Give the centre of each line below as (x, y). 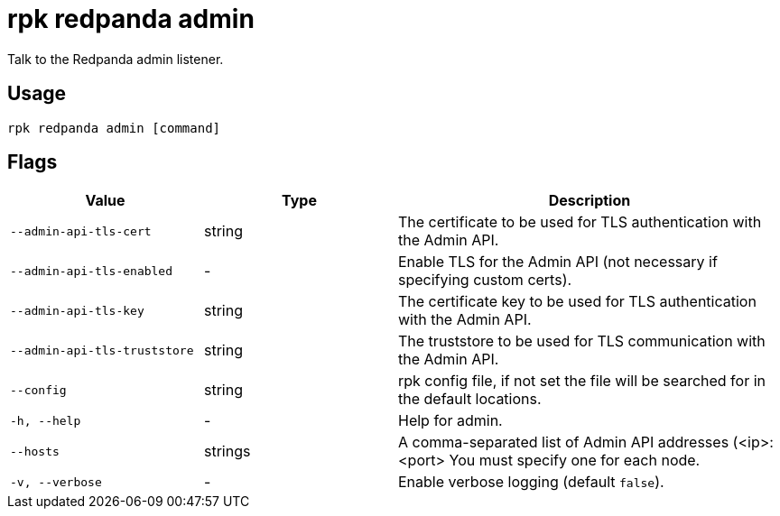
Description (590, 201)
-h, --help (46, 420)
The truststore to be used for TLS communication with (582, 341)
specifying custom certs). (485, 280)
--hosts (35, 451)
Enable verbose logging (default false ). (531, 482)
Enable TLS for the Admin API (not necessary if (558, 262)
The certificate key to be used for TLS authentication (577, 302)
